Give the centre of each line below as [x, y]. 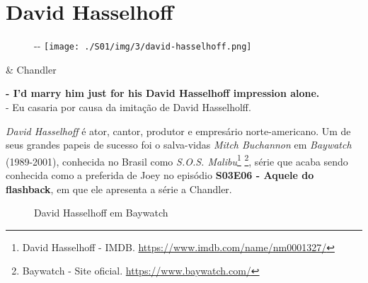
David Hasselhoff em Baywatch [101, 213]
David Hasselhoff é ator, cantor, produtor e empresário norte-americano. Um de [178, 131]
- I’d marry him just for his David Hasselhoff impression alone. [163, 93]
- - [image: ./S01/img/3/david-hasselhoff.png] [143, 46]
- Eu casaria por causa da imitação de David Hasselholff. [128, 106]
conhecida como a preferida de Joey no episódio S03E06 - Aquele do [160, 175]
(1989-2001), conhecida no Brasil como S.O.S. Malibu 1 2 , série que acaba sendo [177, 160]
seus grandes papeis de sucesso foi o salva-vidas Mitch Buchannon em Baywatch [179, 145]
